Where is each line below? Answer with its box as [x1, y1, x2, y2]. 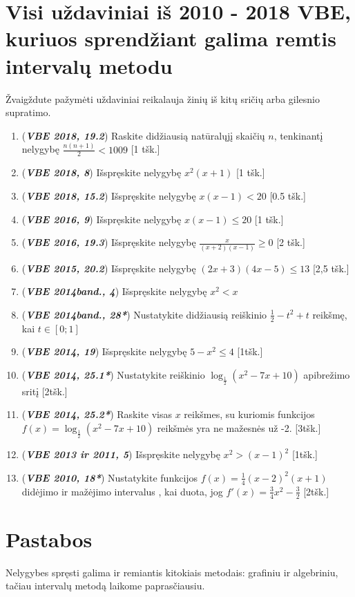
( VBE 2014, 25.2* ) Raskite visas [21, 407, 173, 421]
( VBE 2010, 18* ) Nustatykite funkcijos [21, 470, 198, 484]
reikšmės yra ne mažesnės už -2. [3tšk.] [157, 421, 321, 435]
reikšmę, [312, 307, 347, 321]
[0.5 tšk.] [269, 189, 306, 203]
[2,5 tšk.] [312, 260, 349, 275]
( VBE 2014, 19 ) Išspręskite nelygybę [21, 344, 187, 359]
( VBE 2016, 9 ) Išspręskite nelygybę [21, 211, 182, 226]
